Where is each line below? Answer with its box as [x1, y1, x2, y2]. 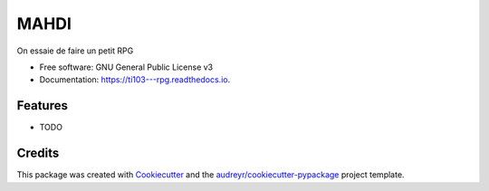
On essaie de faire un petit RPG [16, 45, 134, 56]
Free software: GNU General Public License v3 [39, 62, 214, 72]
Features [16, 98, 68, 113]
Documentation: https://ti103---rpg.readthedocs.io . [39, 74, 231, 85]
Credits [16, 146, 60, 161]
